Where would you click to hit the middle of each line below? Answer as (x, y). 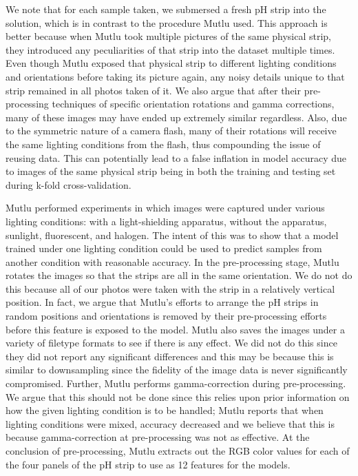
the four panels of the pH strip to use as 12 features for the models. (148, 464)
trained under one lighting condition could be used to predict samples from (164, 248)
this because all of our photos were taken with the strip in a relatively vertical (170, 288)
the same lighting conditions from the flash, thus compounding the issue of (163, 144)
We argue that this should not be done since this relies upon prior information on (178, 396)
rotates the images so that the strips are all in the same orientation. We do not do (179, 275)
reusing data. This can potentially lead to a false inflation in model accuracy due (176, 157)
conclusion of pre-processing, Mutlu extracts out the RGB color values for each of (178, 451)
